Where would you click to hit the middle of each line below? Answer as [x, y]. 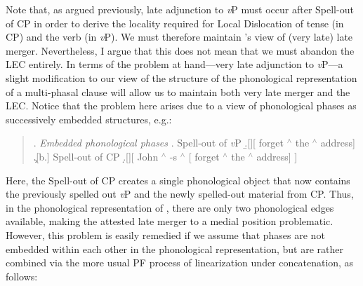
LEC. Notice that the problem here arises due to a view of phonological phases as [181, 105]
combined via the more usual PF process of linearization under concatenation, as [180, 263]
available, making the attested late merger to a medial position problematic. [170, 221]
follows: [22, 276]
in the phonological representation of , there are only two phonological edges [170, 207]
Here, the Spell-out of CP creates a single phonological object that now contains [178, 180]
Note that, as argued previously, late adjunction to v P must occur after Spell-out [180, 9]
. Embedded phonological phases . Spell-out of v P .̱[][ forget [159, 143]
